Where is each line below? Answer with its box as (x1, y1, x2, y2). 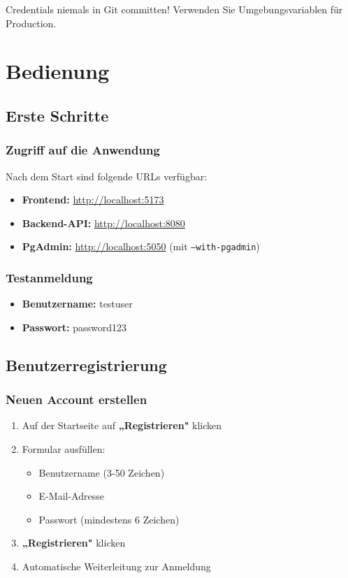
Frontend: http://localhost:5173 (22, 192, 164, 207)
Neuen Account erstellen (6, 391, 147, 408)
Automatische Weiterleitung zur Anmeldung (22, 558, 211, 573)
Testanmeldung (6, 268, 93, 286)
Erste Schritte (6, 104, 109, 126)
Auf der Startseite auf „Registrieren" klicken (22, 418, 222, 433)
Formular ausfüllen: (22, 442, 106, 456)
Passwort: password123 (22, 319, 126, 334)
